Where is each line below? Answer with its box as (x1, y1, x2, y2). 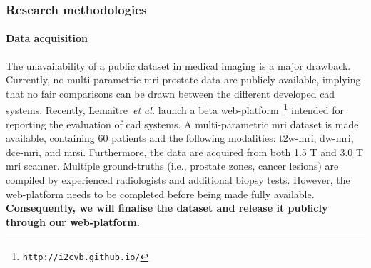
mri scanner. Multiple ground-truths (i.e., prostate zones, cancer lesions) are (6, 158, 339, 173)
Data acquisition (6, 31, 88, 46)
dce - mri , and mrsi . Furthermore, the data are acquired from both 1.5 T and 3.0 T (6, 144, 364, 159)
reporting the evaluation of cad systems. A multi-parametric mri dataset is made (6, 116, 359, 131)
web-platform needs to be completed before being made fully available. (6, 186, 315, 201)
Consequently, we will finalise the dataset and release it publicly (6, 200, 328, 215)
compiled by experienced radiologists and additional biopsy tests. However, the (6, 172, 350, 187)
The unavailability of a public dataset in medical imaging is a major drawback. (6, 58, 351, 73)
